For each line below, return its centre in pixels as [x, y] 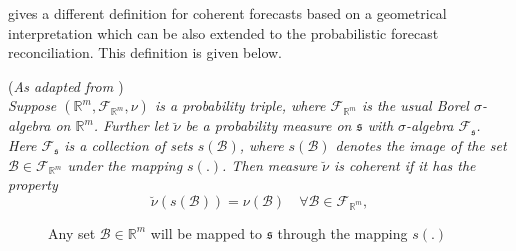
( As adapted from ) [66, 85]
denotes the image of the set [421, 144]
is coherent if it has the [405, 164]
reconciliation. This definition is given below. [145, 52]
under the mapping [125, 164]
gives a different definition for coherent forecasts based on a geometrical [227, 13]
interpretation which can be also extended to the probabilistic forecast [223, 32]
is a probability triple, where [240, 105]
